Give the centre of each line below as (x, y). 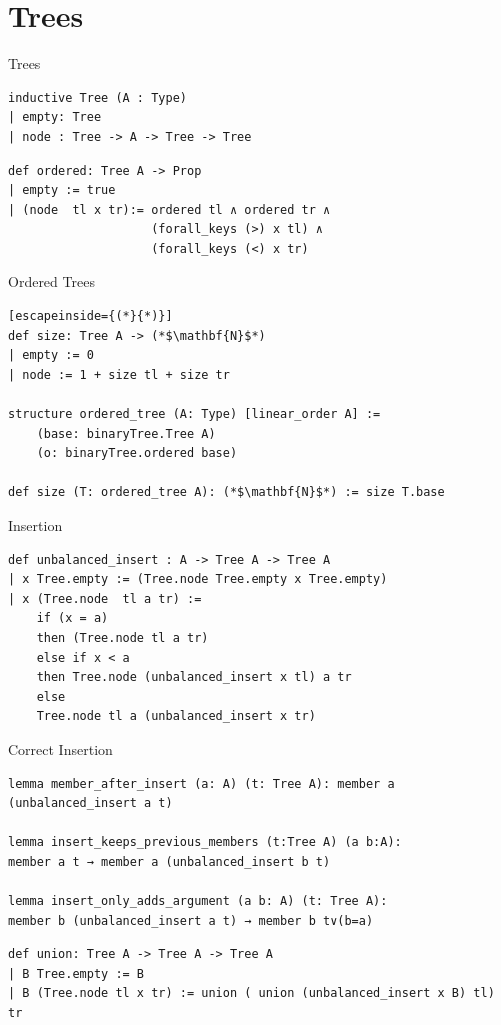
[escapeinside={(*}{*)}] (90, 316)
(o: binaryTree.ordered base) (137, 453)
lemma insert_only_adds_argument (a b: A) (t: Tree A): (198, 901)
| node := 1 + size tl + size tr (119, 374)
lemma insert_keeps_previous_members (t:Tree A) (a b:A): (205, 842)
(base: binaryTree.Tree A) (126, 433)
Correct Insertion (60, 748)
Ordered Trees (51, 281)
